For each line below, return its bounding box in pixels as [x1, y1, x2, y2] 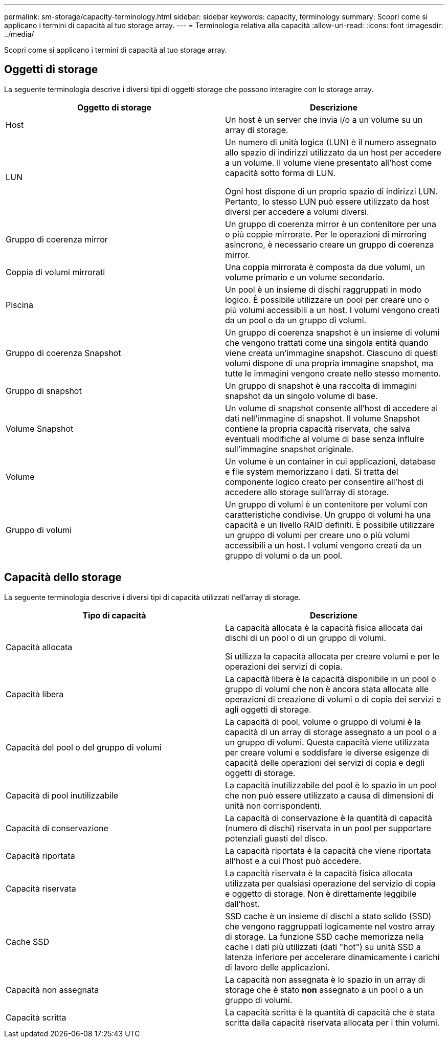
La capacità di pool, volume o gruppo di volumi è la [225, 716, 421, 727]
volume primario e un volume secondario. [225, 272, 385, 282]
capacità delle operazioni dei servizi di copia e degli [225, 757, 424, 768]
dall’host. [225, 898, 260, 909]
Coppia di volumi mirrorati [6, 267, 105, 277]
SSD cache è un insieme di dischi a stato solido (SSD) [225, 911, 432, 921]
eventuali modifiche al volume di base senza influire [225, 433, 424, 444]
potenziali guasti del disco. [225, 833, 328, 844]
